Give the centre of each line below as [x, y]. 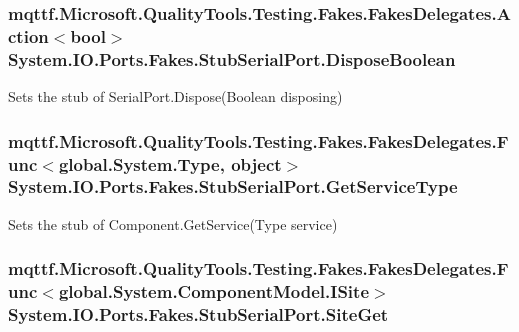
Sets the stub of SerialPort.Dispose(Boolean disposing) [175, 96]
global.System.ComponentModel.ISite [214, 291]
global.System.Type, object [170, 163]
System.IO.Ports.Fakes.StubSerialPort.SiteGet [198, 314]
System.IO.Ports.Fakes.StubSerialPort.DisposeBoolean [232, 58]
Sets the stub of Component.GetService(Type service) [173, 223]
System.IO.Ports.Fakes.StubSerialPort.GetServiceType [233, 186]
